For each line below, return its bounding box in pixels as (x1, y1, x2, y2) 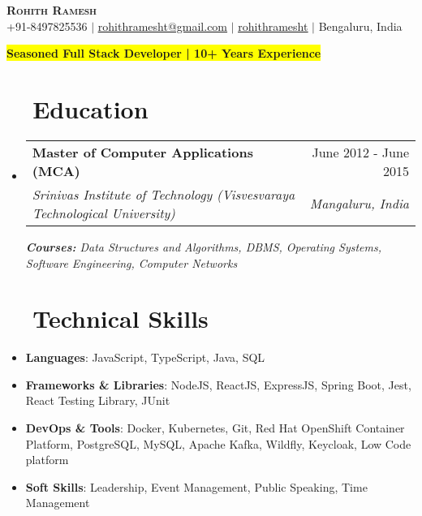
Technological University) (32, 203, 175, 222)
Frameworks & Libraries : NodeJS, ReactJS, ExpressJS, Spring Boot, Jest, (25, 376, 411, 393)
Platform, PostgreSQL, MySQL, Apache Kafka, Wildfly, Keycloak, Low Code (25, 435, 411, 452)
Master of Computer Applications (32, 142, 253, 161)
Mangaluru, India (309, 194, 409, 213)
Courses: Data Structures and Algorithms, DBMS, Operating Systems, (25, 238, 382, 255)
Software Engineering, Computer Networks (25, 254, 238, 271)
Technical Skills (32, 302, 209, 335)
